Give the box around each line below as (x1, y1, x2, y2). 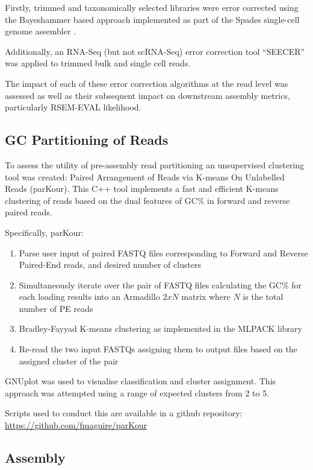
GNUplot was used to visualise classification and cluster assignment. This (5, 375, 276, 387)
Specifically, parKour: (5, 226, 84, 238)
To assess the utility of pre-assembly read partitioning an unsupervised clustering (5, 158, 305, 171)
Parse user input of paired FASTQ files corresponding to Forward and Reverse (19, 246, 308, 259)
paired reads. (5, 206, 52, 218)
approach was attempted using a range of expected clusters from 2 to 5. (5, 386, 270, 399)
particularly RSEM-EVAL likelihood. (5, 101, 141, 113)
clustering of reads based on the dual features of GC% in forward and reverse (5, 194, 290, 206)
